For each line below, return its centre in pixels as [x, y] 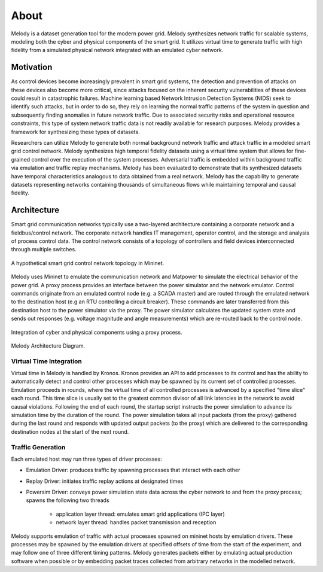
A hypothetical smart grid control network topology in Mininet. [88, 263]
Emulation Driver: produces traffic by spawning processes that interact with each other [133, 470]
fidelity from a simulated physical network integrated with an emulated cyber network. [117, 50]
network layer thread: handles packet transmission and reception [136, 522]
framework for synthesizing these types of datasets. [75, 132]
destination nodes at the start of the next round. [70, 431]
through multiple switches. [44, 250]
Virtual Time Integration [46, 361]
